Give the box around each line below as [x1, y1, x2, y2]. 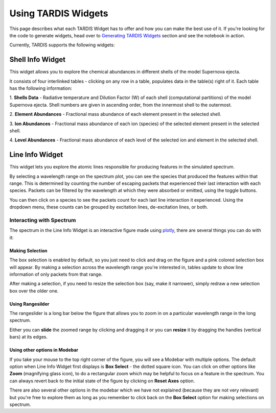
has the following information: [9, 85, 73, 91]
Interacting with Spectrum [9, 216, 76, 224]
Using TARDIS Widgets [9, 8, 108, 19]
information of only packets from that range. [9, 271, 103, 277]
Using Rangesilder [9, 301, 50, 307]
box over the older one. [9, 287, 59, 294]
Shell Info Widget [9, 55, 66, 64]
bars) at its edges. [9, 334, 48, 340]
